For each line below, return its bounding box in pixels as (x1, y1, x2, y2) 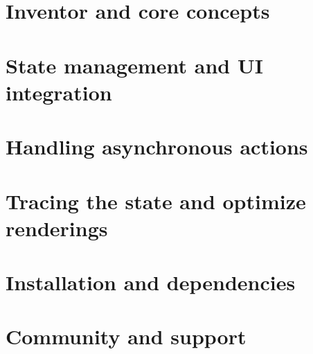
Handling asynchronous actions (6, 132, 308, 161)
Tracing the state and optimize (6, 186, 306, 215)
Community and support (6, 322, 247, 351)
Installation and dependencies (6, 268, 296, 297)
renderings (6, 213, 108, 242)
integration (6, 78, 112, 106)
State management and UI (6, 51, 263, 79)
